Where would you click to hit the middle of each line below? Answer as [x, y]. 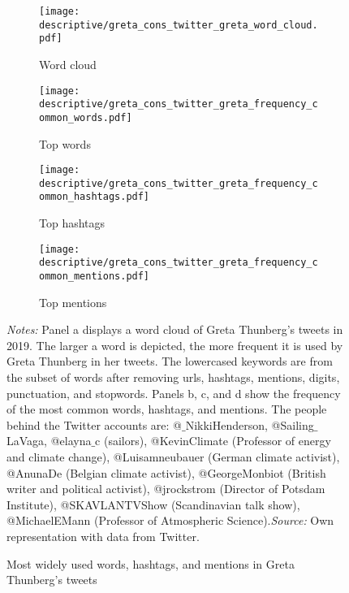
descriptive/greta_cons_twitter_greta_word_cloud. [179, 25]
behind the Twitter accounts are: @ [94, 424]
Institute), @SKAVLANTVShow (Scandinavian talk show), [153, 504]
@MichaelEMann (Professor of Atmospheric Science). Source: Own [170, 520]
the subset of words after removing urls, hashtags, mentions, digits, [173, 377]
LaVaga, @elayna [49, 441]
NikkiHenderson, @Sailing [250, 424]
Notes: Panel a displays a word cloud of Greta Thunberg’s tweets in [175, 329]
